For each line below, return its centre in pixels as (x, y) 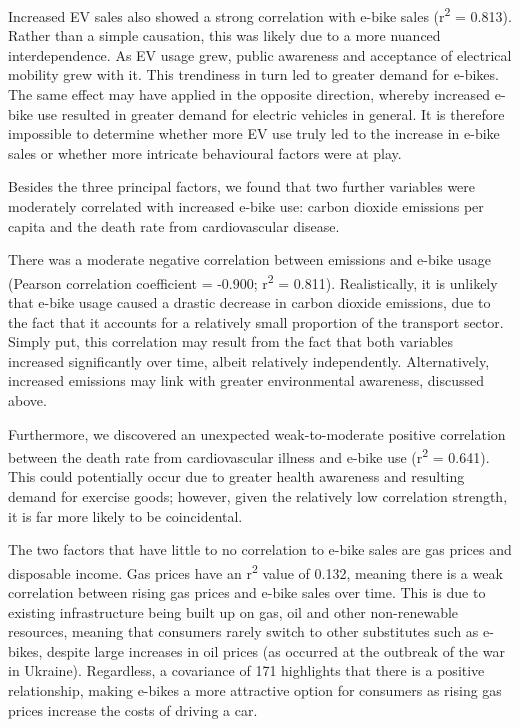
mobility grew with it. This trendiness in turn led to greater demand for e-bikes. (253, 74)
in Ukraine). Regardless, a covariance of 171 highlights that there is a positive (246, 670)
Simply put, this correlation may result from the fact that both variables (230, 341)
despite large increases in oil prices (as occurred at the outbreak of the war (275, 650)
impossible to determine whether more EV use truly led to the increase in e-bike (254, 133)
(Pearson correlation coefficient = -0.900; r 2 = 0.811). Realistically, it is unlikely (253, 281)
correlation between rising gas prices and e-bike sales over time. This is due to (247, 592)
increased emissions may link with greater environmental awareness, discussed (246, 380)
